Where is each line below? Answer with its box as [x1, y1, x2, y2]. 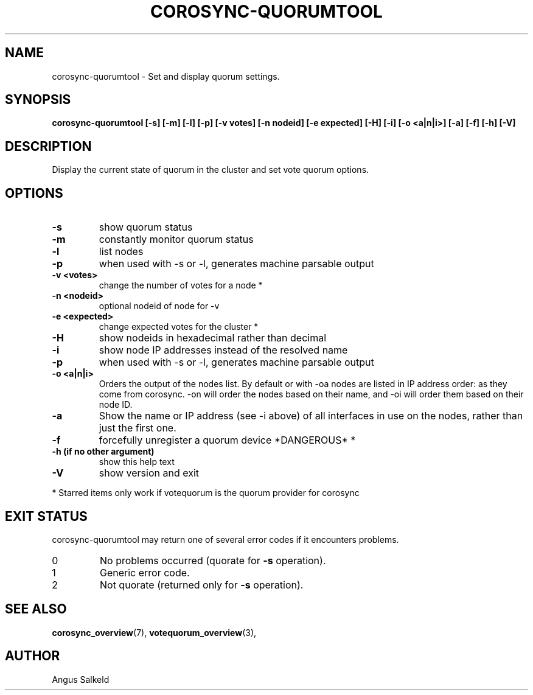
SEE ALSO [5, 601, 67, 617]
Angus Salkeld [52, 674, 110, 685]
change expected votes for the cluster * [99, 321, 259, 332]
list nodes [99, 245, 144, 258]
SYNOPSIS [5, 92, 71, 108]
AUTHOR [5, 648, 60, 664]
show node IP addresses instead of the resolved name [99, 344, 348, 357]
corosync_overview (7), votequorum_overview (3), [52, 627, 257, 638]
